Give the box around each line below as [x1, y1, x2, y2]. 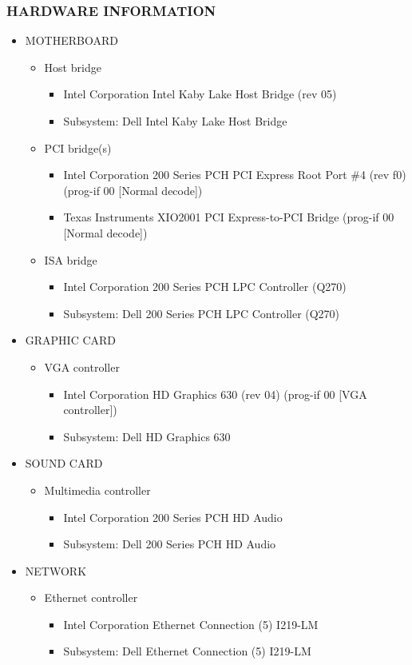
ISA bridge [44, 251, 97, 268]
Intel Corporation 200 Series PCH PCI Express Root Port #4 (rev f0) [63, 166, 406, 183]
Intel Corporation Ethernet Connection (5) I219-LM [63, 615, 319, 632]
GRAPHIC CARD [25, 332, 117, 348]
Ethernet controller [44, 589, 138, 606]
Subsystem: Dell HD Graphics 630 [63, 428, 231, 444]
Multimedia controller [44, 481, 151, 498]
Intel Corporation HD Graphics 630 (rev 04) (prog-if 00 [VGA [63, 385, 367, 402]
